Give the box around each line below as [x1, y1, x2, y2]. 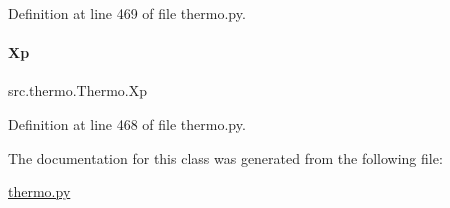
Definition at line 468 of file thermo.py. [8, 113, 246, 134]
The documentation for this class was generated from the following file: [8, 147, 443, 168]
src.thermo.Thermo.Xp [8, 80, 148, 101]
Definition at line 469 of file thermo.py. [8, 3, 246, 23]
